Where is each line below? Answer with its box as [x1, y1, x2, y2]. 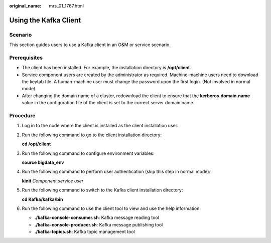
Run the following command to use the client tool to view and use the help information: [22, 205, 201, 211]
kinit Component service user [22, 178, 84, 184]
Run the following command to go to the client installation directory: [22, 132, 162, 138]
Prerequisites [9, 54, 43, 61]
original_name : [9, 3, 42, 9]
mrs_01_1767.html [49, 3, 84, 9]
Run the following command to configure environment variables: [22, 150, 155, 156]
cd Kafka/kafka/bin [22, 196, 63, 202]
